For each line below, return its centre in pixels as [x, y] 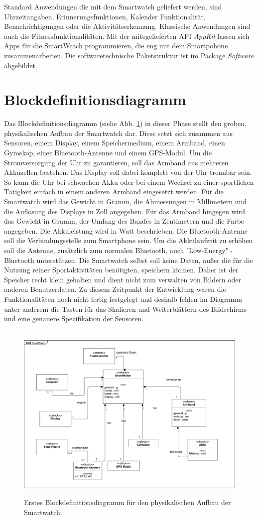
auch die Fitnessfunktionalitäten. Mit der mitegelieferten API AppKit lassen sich [127, 36]
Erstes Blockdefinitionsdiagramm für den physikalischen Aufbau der [128, 502]
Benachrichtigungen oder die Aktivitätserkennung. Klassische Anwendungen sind [127, 26]
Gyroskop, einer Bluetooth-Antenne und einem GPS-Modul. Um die [108, 153]
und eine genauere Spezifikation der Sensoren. [74, 319]
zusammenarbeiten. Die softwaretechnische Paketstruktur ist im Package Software [129, 55]
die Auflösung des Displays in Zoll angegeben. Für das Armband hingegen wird [125, 211]
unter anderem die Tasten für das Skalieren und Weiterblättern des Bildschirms [125, 309]
